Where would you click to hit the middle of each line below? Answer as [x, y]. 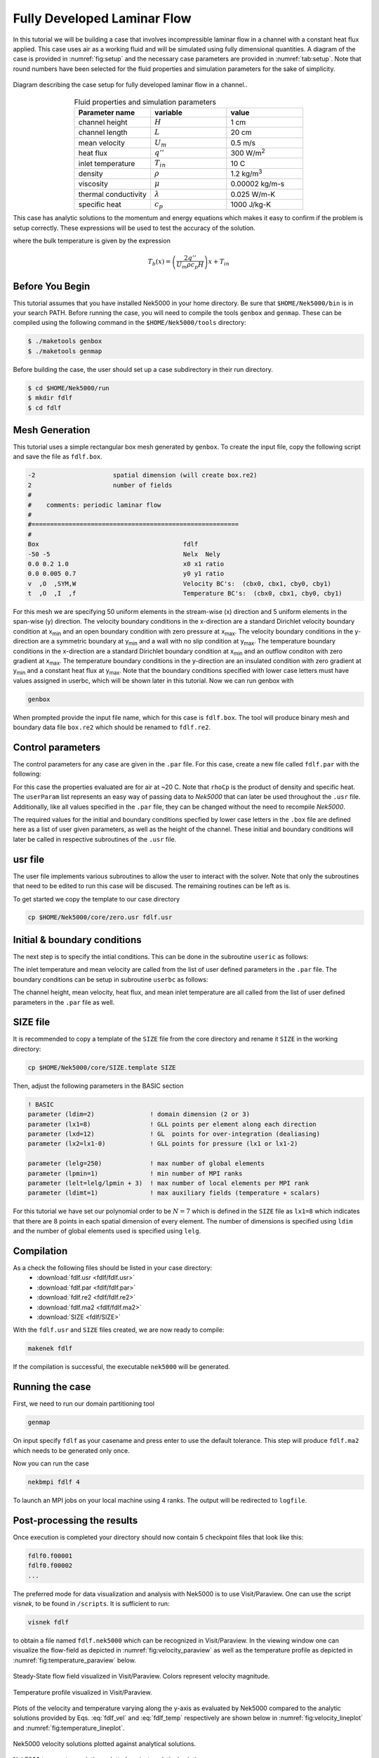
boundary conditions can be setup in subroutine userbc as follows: [111, 979]
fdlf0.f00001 [50, 1555]
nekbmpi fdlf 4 [54, 1482]
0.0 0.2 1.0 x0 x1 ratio [126, 564]
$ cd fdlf [45, 408]
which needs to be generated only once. [71, 1450]
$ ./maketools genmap [65, 351]
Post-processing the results [75, 1520]
